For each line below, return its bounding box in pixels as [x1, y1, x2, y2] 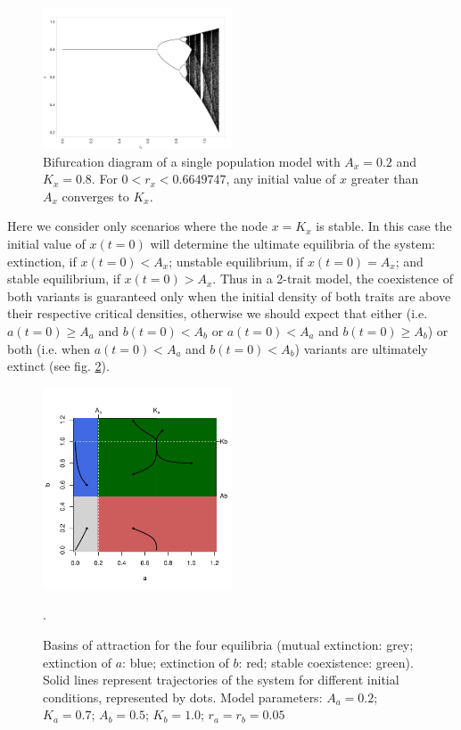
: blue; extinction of [122, 652, 229, 671]
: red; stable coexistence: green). [238, 652, 414, 671]
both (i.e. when [7, 339, 90, 357]
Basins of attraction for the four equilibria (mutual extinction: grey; [43, 636, 414, 654]
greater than [350, 169, 419, 188]
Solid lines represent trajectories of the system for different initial [43, 670, 399, 689]
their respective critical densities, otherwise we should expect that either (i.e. [7, 304, 428, 323]
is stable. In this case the [316, 217, 452, 235]
